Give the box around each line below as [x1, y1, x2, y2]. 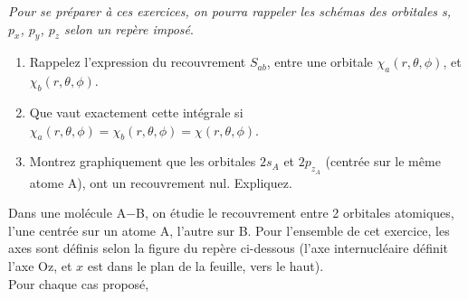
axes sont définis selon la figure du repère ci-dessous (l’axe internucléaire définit [8, 238, 449, 257]
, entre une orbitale [266, 52, 373, 71]
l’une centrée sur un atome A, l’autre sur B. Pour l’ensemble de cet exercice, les [8, 220, 450, 239]
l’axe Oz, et [8, 256, 72, 275]
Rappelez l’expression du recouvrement [29, 52, 246, 71]
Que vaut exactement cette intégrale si [29, 102, 244, 121]
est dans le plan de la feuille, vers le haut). [87, 256, 324, 275]
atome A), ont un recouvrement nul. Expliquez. [29, 173, 292, 192]
